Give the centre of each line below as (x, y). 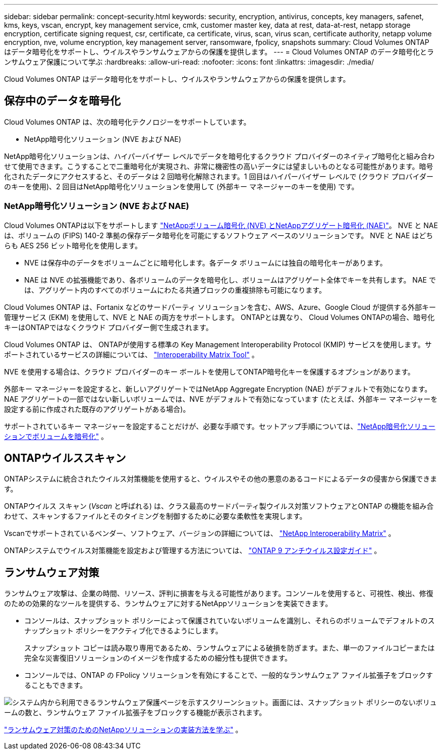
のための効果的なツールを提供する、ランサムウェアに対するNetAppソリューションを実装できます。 (168, 604)
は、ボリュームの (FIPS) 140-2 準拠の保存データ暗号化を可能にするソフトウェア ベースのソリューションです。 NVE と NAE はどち (219, 235)
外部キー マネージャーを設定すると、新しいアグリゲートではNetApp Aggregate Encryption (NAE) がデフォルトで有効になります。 (218, 389)
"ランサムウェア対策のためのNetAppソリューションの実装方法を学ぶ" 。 (123, 730)
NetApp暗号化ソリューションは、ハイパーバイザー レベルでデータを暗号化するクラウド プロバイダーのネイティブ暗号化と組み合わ (219, 156)
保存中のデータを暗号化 (62, 101)
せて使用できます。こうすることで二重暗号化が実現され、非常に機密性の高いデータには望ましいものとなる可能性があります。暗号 (219, 166)
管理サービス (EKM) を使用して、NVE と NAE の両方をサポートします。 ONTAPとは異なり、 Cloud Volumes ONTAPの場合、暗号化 (219, 317)
